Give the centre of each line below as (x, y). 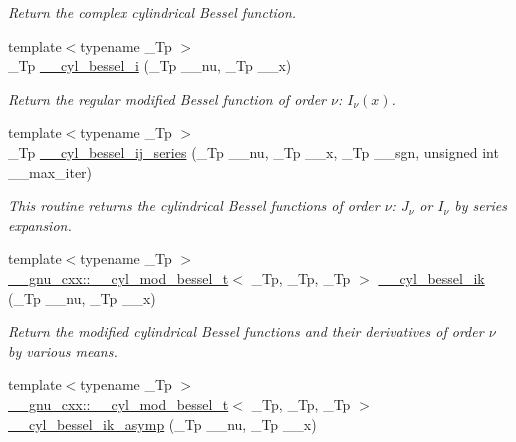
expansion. (40, 224)
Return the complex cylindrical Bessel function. (152, 12)
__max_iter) (50, 171)
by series (481, 205)
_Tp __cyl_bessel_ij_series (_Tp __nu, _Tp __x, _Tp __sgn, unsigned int (253, 151)
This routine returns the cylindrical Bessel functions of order (194, 205)
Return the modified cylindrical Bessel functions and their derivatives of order (246, 331)
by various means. (63, 350)
